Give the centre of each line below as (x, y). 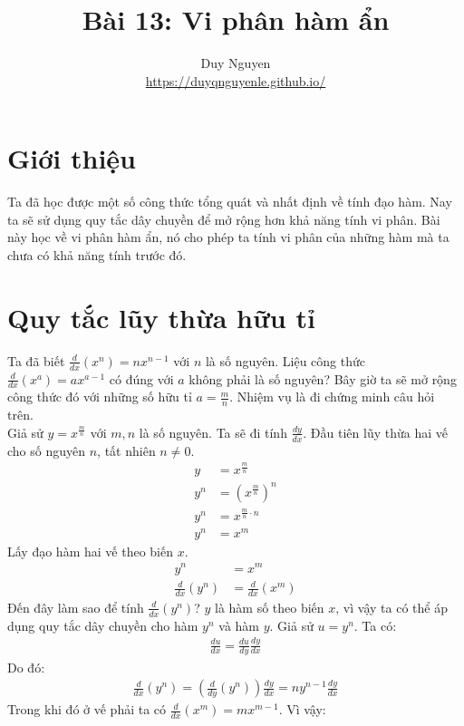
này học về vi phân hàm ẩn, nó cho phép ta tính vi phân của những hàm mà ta (228, 237)
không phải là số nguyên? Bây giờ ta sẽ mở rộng (323, 378)
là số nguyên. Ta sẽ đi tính (213, 432)
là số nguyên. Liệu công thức (285, 360)
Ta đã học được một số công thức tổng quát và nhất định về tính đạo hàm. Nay (230, 202)
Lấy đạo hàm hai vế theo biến (90, 551)
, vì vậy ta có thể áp (391, 607)
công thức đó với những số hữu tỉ (100, 397)
